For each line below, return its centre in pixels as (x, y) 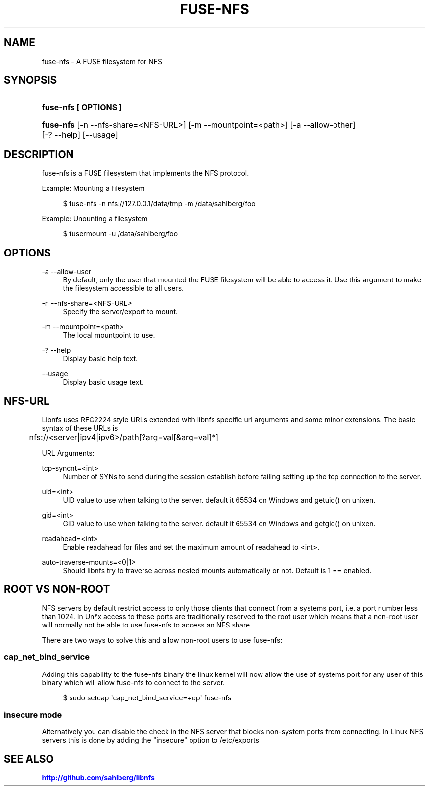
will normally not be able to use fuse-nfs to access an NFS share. (147, 625)
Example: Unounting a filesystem (95, 219)
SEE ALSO (29, 759)
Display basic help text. (100, 359)
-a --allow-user (67, 272)
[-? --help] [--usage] (80, 135)
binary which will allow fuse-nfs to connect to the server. (133, 682)
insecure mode (33, 714)
